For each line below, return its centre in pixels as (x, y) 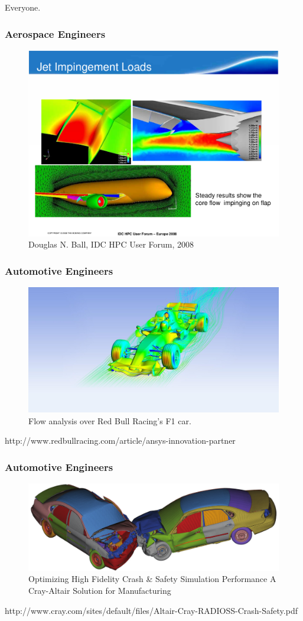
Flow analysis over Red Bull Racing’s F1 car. (110, 420)
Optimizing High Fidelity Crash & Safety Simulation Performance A (152, 579)
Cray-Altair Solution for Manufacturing (100, 591)
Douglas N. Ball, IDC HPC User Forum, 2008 (111, 244)
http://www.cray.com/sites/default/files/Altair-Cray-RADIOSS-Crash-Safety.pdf (151, 610)
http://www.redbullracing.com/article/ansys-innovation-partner (120, 440)
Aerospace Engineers (55, 33)
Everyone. (23, 7)
